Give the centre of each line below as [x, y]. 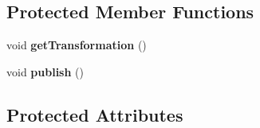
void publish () [45, 71]
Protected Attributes [95, 114]
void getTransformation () [77, 45]
